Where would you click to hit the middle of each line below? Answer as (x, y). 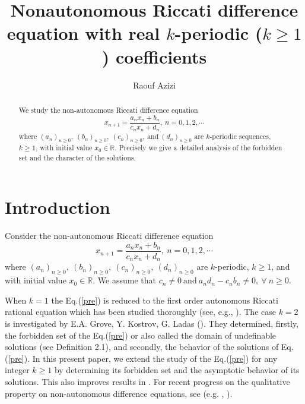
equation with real (83, 33)
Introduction (58, 207)
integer (17, 370)
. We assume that (124, 280)
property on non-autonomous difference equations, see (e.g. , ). (119, 393)
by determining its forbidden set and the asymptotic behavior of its (177, 370)
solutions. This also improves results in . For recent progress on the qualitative (147, 381)
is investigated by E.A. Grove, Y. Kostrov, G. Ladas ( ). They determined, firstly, (152, 323)
